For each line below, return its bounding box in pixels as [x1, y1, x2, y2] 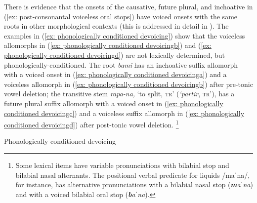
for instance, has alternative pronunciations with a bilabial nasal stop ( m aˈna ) [15, 179, 253, 190]
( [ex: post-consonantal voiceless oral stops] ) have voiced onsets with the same [4, 11, 238, 21]
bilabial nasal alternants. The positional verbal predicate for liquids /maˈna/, [15, 169, 250, 180]
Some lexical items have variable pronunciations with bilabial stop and [15, 160, 229, 170]
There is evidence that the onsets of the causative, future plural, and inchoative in [4, 1, 253, 11]
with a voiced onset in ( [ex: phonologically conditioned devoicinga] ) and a [4, 69, 227, 80]
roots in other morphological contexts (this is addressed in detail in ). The [4, 21, 229, 31]
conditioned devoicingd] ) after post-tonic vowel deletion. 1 [4, 118, 179, 129]
